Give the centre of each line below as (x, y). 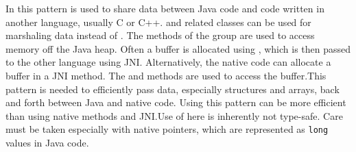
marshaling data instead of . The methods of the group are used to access (160, 35)
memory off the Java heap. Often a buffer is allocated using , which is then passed (178, 48)
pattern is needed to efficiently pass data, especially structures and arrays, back (173, 89)
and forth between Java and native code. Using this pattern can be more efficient (176, 102)
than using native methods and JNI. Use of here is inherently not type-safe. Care (174, 115)
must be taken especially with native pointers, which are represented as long (167, 129)
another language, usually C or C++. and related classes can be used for (158, 22)
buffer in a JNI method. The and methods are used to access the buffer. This (166, 75)
